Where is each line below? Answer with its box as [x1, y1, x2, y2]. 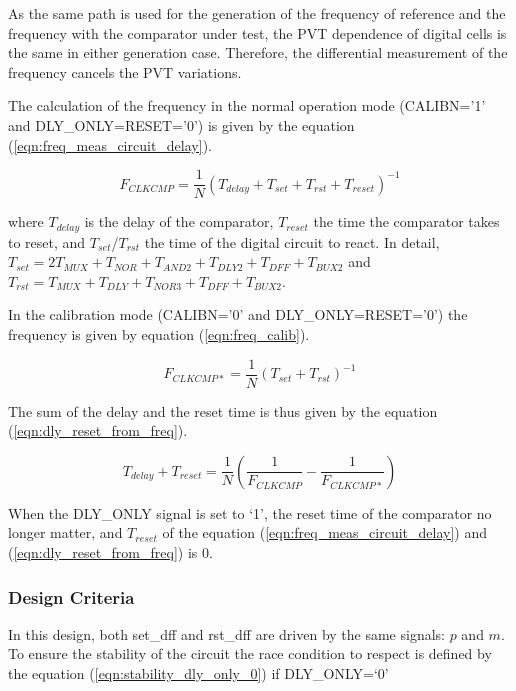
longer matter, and [8, 522, 123, 543]
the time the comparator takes [313, 211, 500, 232]
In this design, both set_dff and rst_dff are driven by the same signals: [8, 623, 445, 644]
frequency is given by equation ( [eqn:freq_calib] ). [8, 324, 310, 345]
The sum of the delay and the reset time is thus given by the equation [8, 400, 438, 421]
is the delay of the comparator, [84, 211, 274, 232]
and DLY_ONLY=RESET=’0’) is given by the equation [8, 114, 355, 135]
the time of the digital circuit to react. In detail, [144, 231, 440, 252]
